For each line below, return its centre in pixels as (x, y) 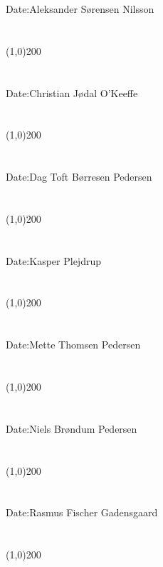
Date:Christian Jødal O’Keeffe (72, 92)
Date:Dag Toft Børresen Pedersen (79, 177)
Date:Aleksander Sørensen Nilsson (80, 9)
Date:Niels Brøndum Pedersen (72, 428)
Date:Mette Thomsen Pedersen (73, 345)
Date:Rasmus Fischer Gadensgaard (82, 512)
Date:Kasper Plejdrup (53, 260)
